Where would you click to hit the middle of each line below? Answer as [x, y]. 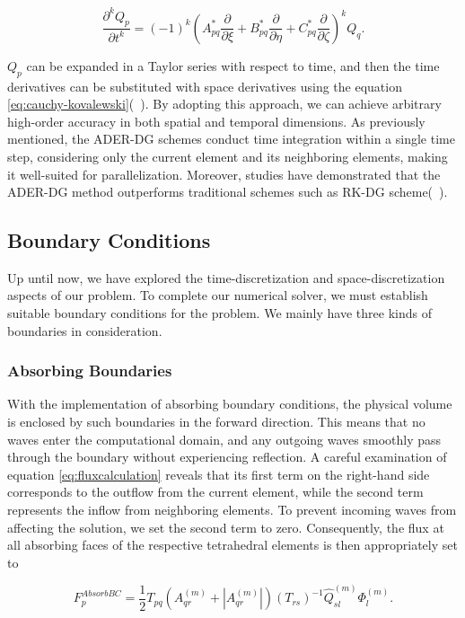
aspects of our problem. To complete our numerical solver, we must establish [218, 295]
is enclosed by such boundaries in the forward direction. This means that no [216, 422]
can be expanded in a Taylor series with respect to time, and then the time [233, 65]
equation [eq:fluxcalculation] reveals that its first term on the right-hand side [219, 474]
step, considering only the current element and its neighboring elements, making [228, 156]
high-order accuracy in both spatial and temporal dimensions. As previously [216, 121]
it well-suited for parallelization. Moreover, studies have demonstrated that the [224, 174]
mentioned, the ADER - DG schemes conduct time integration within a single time [231, 139]
